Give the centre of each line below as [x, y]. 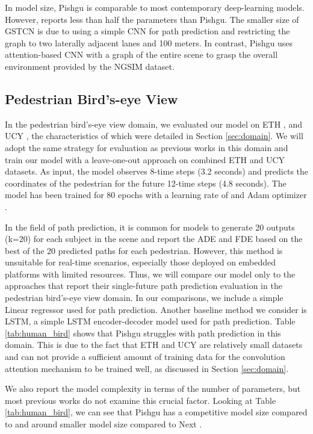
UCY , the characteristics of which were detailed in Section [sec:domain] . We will [154, 136]
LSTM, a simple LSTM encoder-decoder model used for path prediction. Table [150, 321]
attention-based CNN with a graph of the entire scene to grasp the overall [141, 54]
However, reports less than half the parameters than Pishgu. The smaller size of [152, 19]
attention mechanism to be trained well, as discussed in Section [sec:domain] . [147, 368]
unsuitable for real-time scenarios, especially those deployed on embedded [141, 262]
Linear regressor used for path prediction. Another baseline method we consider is [156, 309]
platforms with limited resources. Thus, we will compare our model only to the [150, 274]
